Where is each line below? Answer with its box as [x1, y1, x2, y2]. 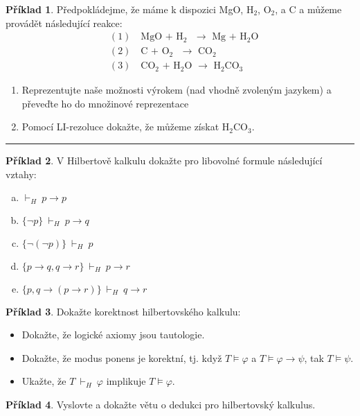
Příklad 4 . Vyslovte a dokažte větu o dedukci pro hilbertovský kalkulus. [6, 397, 316, 412]
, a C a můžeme [275, 2, 342, 16]
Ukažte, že [21, 374, 66, 388]
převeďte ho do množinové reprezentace [21, 96, 189, 110]
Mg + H [212, 32, 247, 42]
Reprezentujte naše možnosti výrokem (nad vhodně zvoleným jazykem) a [21, 83, 332, 97]
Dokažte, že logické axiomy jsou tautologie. [21, 327, 205, 342]
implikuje [106, 374, 146, 388]
